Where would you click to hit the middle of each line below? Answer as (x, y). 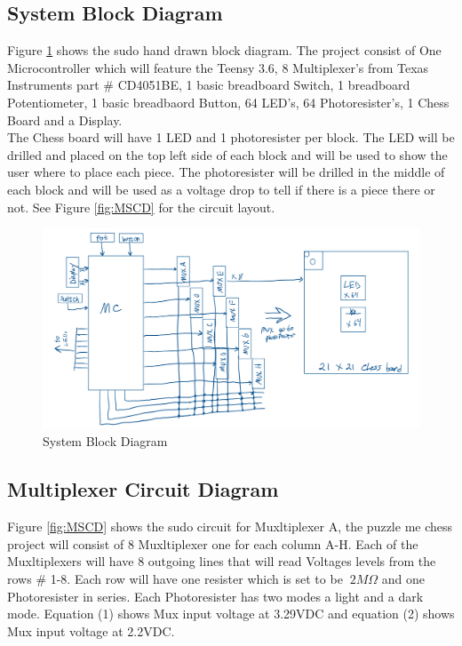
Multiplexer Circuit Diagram (143, 489)
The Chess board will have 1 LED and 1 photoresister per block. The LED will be (231, 137)
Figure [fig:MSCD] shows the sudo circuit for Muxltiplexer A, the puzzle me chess (230, 526)
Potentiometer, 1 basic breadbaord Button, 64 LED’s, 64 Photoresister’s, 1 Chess (228, 102)
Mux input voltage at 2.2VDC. (91, 630)
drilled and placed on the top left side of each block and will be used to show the (227, 154)
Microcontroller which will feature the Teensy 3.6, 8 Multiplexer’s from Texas (218, 67)
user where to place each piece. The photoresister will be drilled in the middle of (226, 172)
